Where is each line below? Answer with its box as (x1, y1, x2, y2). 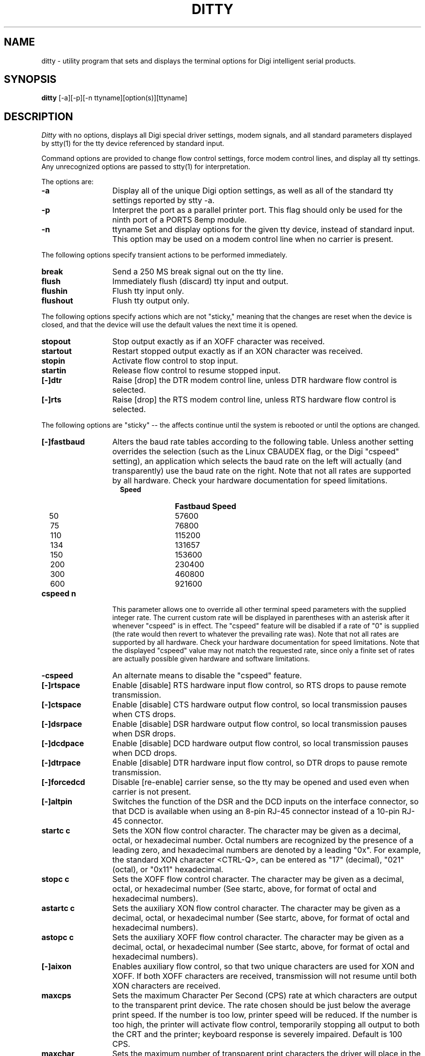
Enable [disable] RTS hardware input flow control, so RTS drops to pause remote (112, 680, 407, 690)
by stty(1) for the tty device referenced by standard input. (41, 139, 225, 148)
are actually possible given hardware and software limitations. (112, 655, 310, 663)
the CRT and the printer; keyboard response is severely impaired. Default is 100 (112, 1029, 402, 1040)
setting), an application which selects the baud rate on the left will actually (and (112, 456, 402, 466)
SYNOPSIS (4, 73, 57, 86)
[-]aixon (41, 961, 72, 972)
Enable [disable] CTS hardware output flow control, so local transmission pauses (112, 700, 407, 710)
